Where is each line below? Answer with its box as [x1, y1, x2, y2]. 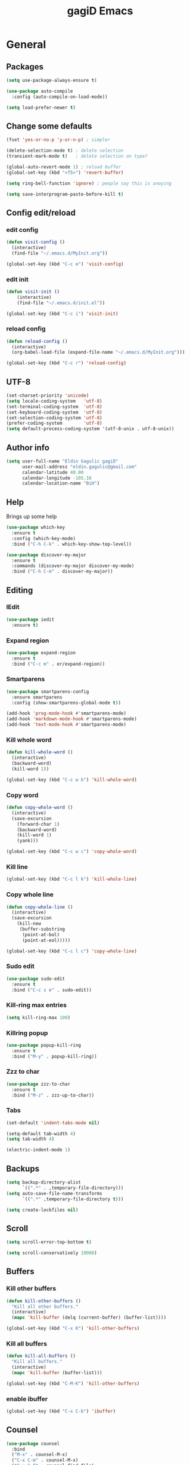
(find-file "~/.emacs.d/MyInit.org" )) [11, 250, 108, 256]
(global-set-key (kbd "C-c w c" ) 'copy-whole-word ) [6, 848, 137, 855]
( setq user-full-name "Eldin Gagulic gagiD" [6, 458, 119, 464]
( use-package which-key [6, 525, 66, 531]
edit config [6, 225, 39, 234]
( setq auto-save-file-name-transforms [6, 1190, 102, 1196]
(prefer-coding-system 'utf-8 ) [6, 420, 102, 427]
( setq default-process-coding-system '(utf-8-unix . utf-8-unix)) [6, 426, 175, 432]
